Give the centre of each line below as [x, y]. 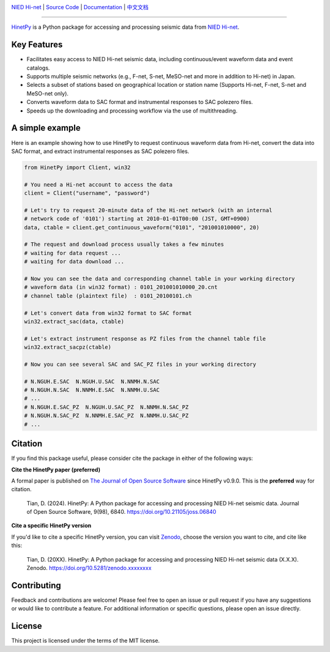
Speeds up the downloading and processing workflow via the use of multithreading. [132, 111]
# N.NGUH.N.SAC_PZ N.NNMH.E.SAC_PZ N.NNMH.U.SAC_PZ [106, 416]
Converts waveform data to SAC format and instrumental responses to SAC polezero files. [140, 102]
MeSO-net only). [48, 93]
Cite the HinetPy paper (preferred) [56, 469]
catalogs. [38, 68]
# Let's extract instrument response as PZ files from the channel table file [145, 339]
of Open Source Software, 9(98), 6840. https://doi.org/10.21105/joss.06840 [121, 512]
